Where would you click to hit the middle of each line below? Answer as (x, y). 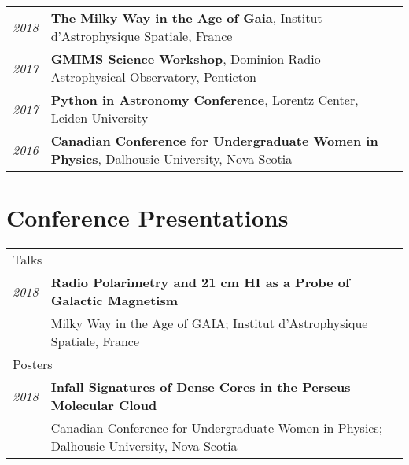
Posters (33, 364)
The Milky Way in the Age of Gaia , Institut (186, 18)
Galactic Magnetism (114, 301)
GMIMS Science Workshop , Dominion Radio (186, 59)
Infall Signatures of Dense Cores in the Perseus (201, 387)
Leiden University (99, 118)
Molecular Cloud (104, 405)
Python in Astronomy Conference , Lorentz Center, (204, 100)
